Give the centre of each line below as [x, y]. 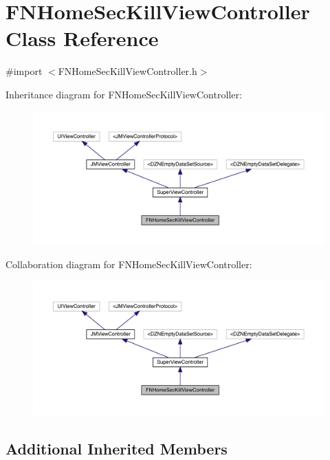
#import [24, 71]
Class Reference [82, 38]
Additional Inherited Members [117, 448]
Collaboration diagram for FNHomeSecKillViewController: [129, 264]
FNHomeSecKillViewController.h [128, 71]
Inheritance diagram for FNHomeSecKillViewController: [124, 94]
